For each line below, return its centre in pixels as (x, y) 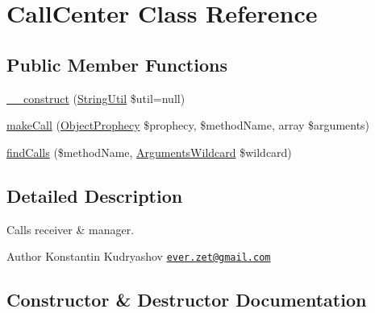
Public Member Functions (117, 64)
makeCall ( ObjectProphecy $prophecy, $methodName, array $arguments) (188, 125)
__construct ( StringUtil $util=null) (96, 98)
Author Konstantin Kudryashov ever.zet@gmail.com (139, 256)
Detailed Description (95, 195)
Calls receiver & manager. (71, 229)
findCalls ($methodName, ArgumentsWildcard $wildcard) (149, 152)
